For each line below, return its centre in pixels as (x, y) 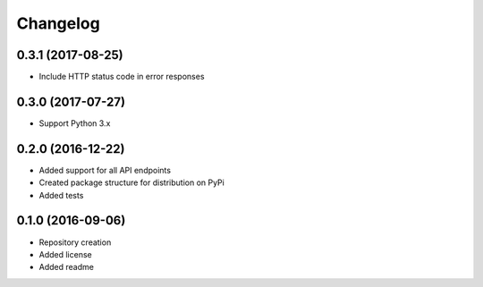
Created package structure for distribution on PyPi (132, 182)
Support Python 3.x (75, 123)
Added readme (66, 267)
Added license (66, 254)
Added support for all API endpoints (105, 170)
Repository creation (75, 242)
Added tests (61, 195)
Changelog (58, 23)
